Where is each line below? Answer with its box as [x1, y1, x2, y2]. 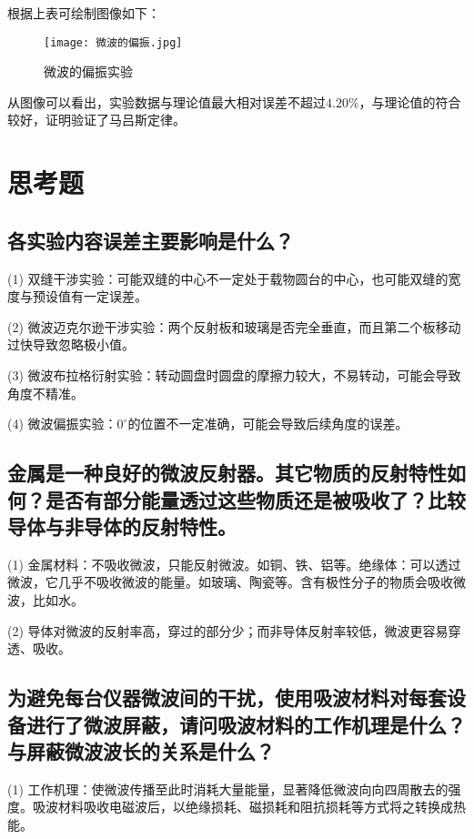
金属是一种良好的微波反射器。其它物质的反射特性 [7, 459, 447, 487]
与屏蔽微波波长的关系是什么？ [7, 736, 275, 764]
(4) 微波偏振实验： [7, 414, 117, 433]
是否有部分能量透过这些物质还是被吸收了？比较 [45, 485, 466, 513]
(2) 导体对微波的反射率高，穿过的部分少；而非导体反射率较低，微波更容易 [7, 621, 449, 640]
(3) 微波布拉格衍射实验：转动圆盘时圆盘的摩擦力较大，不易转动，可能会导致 [7, 365, 461, 384]
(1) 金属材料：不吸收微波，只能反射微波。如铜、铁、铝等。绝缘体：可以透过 [7, 554, 461, 573]
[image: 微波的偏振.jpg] [44, 35, 183, 49]
